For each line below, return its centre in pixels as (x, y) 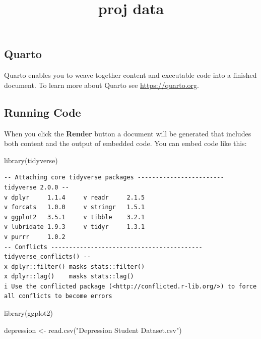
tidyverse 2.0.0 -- (37, 187)
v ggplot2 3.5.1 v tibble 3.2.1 (75, 217)
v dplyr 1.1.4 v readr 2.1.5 (75, 197)
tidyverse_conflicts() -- (47, 257)
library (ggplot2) (28, 313)
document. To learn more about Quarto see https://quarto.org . (102, 85)
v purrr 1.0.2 (35, 237)
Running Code (43, 112)
